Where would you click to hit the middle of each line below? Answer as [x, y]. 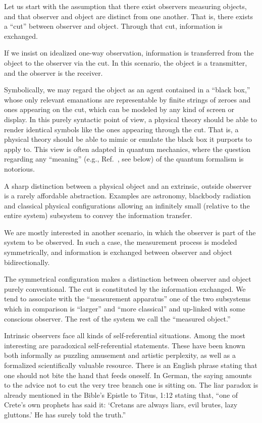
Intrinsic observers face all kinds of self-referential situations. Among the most [125, 335]
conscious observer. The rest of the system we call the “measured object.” [117, 318]
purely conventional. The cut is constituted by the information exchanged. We [125, 288]
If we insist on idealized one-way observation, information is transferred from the [129, 53]
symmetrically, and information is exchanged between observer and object [118, 252]
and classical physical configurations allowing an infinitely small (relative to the [127, 205]
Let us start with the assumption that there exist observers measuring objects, [125, 6]
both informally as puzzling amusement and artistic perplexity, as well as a [120, 355]
